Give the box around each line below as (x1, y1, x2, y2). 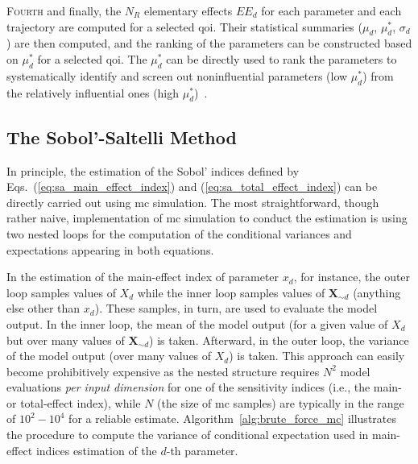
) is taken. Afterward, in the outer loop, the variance (149, 331, 409, 348)
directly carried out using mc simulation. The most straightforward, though (6, 193, 379, 210)
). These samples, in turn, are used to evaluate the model (94, 300, 378, 317)
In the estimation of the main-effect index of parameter (6, 268, 279, 285)
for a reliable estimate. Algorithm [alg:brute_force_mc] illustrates (68, 410, 396, 427)
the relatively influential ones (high (6, 84, 180, 101)
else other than (6, 300, 81, 317)
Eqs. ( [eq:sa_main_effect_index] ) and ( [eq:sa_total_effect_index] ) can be (6, 178, 378, 195)
